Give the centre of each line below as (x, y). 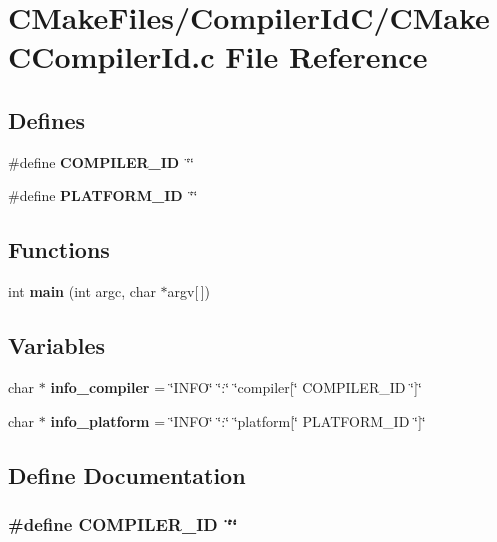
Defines (47, 119)
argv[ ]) (189, 291)
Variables (57, 345)
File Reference (326, 56)
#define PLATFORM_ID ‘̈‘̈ (103, 195)
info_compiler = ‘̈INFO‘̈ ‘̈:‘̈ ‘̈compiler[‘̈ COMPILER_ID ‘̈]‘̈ (236, 386)
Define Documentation (127, 474)
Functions (59, 249)
